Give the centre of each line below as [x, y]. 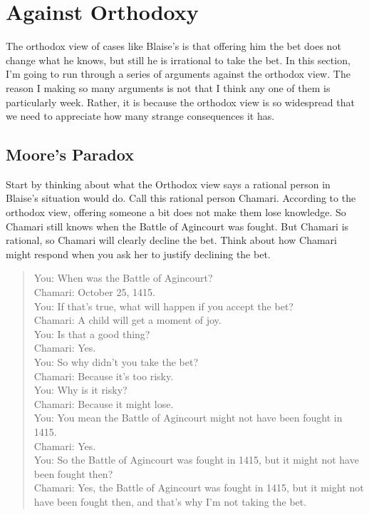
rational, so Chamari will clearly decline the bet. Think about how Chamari [171, 240]
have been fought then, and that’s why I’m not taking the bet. [170, 501]
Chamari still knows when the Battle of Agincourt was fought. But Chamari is [177, 226]
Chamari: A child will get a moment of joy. [128, 320]
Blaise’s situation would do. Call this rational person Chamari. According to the [181, 198]
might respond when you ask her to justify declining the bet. [138, 254]
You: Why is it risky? [80, 390]
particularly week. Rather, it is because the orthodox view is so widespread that [180, 102]
